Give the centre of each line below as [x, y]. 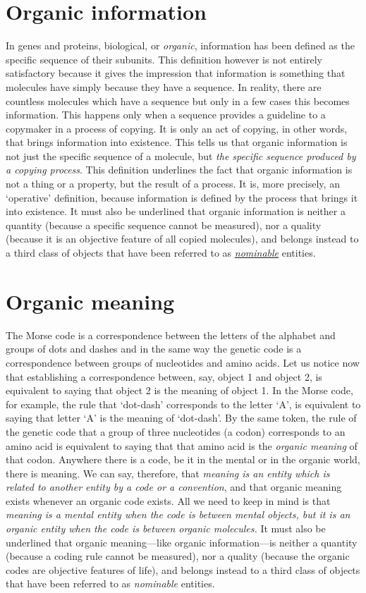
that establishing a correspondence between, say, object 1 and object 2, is [164, 376]
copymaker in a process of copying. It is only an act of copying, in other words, [177, 128]
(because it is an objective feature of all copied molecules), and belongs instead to [182, 239]
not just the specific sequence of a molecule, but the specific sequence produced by [181, 155]
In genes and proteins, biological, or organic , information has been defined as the [180, 45]
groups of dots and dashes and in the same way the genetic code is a [154, 349]
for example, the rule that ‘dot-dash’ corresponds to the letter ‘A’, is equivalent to [183, 404]
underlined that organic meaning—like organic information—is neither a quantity [182, 542]
